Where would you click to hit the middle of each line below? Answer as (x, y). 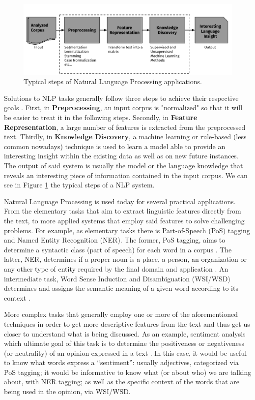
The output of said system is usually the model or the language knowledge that (124, 166)
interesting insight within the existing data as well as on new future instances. (121, 156)
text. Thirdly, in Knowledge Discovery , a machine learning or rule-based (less (125, 137)
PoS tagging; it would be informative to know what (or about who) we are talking (128, 372)
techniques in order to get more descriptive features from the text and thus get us (127, 323)
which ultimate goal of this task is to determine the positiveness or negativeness (124, 343)
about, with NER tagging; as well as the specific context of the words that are (122, 382)
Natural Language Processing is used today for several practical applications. (120, 201)
